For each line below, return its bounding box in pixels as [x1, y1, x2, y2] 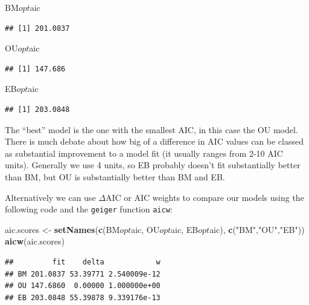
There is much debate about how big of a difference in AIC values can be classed [5, 135, 304, 148]
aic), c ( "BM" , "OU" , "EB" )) [209, 223, 305, 235]
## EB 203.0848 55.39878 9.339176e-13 [5, 293, 161, 302]
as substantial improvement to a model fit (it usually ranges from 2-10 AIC [5, 146, 283, 159]
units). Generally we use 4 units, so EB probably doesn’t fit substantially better [5, 159, 301, 171]
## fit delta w [5, 257, 161, 266]
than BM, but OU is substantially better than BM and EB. [5, 170, 225, 183]
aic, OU [131, 223, 160, 235]
